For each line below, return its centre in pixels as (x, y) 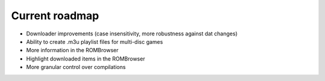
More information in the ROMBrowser (72, 50)
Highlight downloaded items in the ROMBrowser (86, 58)
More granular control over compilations (76, 67)
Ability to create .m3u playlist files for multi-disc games (94, 41)
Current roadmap (55, 16)
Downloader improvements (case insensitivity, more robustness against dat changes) (132, 34)
